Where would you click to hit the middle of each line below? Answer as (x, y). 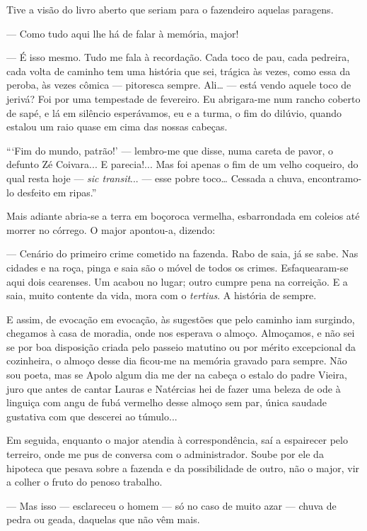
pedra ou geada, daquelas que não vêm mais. (103, 519)
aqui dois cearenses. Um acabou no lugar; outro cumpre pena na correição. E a (177, 281)
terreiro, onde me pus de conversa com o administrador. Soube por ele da (165, 454)
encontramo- (335, 178)
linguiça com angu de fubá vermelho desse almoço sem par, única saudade (167, 402)
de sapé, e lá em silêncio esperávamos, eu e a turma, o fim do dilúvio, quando (174, 112)
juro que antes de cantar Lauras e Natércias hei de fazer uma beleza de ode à (174, 388)
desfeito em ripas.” (57, 192)
